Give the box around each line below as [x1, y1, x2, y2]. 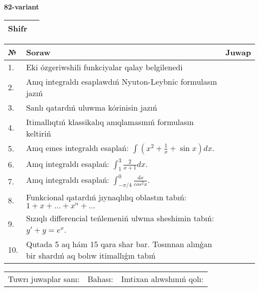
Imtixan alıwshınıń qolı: [121, 273, 204, 285]
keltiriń [26, 127, 51, 139]
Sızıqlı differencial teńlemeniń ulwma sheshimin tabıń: [26, 212, 214, 224]
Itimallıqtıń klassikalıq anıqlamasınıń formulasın [26, 116, 194, 128]
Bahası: [87, 273, 114, 285]
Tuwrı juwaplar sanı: [8, 273, 80, 285]
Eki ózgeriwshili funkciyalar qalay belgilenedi [26, 61, 183, 73]
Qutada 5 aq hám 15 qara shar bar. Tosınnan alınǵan [26, 238, 212, 250]
